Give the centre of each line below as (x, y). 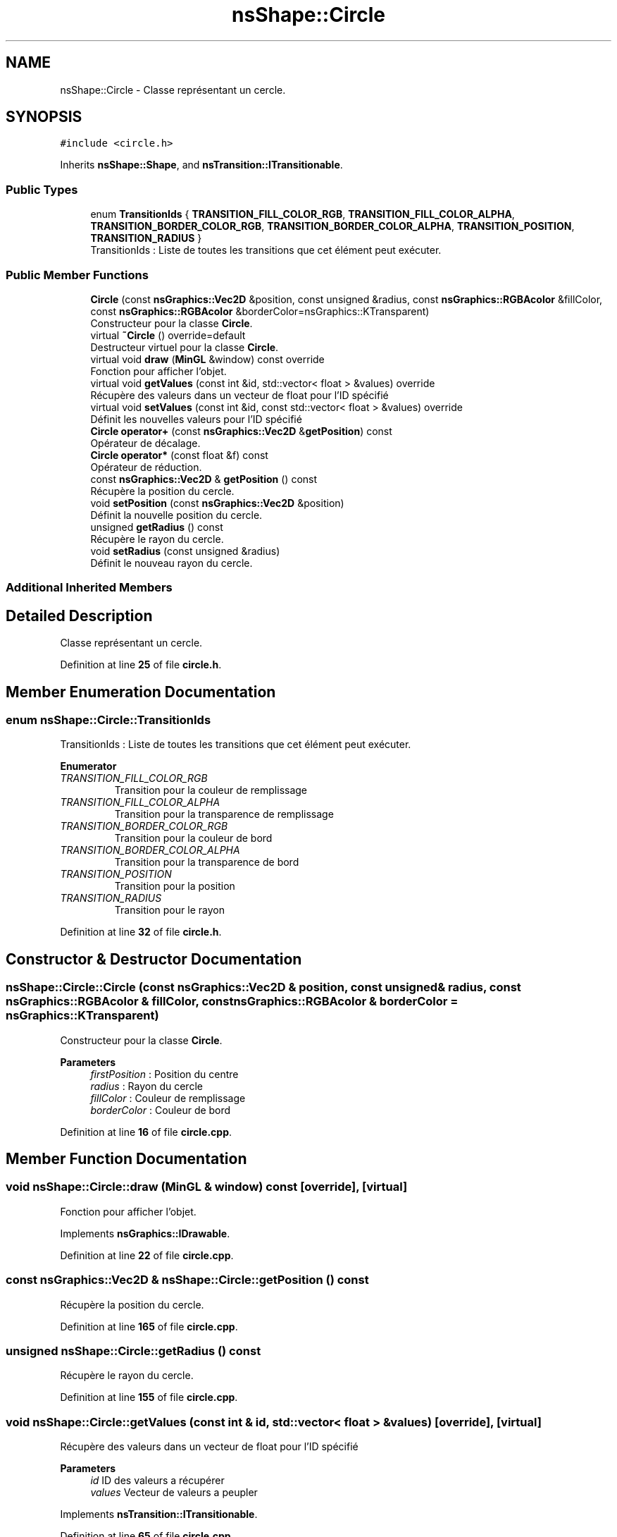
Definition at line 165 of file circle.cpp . (149, 1326)
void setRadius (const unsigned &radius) (185, 551)
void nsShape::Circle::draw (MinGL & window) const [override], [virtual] (207, 1187)
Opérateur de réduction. (146, 467)
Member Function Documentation (126, 1159)
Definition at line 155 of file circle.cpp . (149, 1397)
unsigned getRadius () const (157, 527)
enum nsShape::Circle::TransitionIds (108, 720)
